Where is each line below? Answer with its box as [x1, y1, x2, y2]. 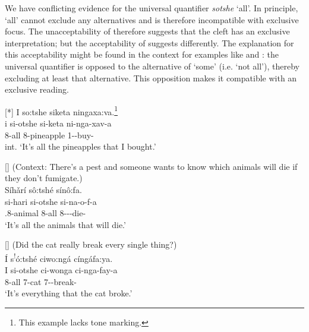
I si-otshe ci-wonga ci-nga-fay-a [5, 264, 118, 276]
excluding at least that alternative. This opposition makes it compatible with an [5, 71, 297, 84]
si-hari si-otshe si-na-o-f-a [5, 195, 97, 207]
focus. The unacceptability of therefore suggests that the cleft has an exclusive [5, 25, 290, 37]
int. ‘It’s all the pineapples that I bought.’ [5, 140, 156, 153]
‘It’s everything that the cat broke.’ [5, 287, 133, 299]
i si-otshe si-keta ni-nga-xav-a [5, 117, 112, 129]
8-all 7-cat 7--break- [5, 275, 77, 287]
